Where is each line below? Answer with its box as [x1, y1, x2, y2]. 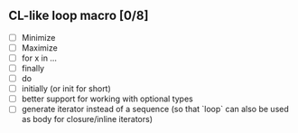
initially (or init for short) [21, 83, 112, 94]
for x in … [21, 52, 58, 63]
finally [21, 63, 45, 73]
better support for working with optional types [21, 93, 193, 104]
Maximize [21, 42, 58, 53]
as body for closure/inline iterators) [21, 114, 154, 125]
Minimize [21, 32, 56, 43]
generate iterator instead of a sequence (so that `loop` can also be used [21, 104, 290, 115]
